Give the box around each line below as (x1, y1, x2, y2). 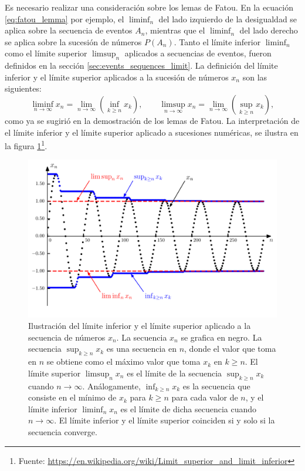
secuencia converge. (28, 426, 97, 438)
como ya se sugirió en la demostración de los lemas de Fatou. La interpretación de (5, 114, 300, 126)
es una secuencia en (106, 342, 177, 355)
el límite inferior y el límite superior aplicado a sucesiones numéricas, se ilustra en (5, 126, 299, 138)
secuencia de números (28, 331, 106, 343)
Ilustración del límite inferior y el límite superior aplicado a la (28, 319, 251, 332)
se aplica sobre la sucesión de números (5, 35, 142, 48)
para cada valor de (171, 391, 238, 403)
